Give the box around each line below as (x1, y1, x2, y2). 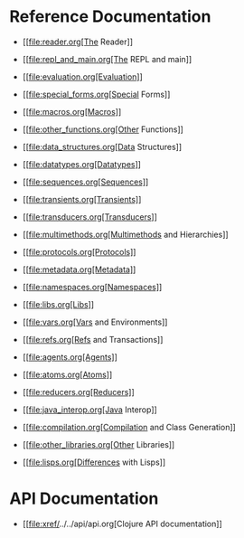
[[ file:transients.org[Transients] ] (22, 193, 142, 204)
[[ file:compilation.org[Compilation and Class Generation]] (22, 421, 237, 432)
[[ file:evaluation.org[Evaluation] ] (22, 71, 143, 82)
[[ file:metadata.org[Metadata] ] (22, 264, 136, 275)
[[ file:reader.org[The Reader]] (22, 36, 134, 47)
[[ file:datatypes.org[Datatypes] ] (22, 158, 142, 169)
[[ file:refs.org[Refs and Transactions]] (22, 334, 164, 345)
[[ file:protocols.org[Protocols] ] (22, 246, 136, 257)
